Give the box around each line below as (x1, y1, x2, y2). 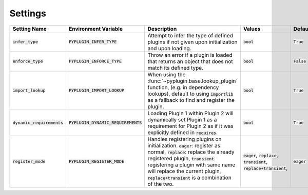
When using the (147, 71, 186, 78)
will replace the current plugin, (147, 167, 221, 175)
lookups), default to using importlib (147, 90, 234, 97)
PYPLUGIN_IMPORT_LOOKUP (68, 88, 124, 93)
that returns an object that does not (147, 58, 233, 65)
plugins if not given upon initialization (147, 38, 238, 46)
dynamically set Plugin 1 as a (147, 116, 217, 123)
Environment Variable (68, 25, 123, 32)
